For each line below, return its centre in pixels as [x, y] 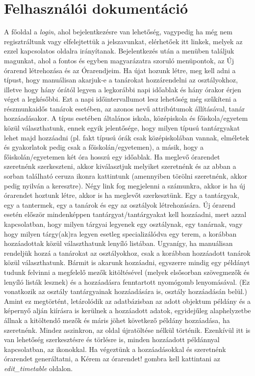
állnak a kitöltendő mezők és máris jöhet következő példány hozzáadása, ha [117, 320]
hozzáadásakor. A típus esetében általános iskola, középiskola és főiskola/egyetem [126, 118]
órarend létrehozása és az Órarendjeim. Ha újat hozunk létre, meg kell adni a [120, 70]
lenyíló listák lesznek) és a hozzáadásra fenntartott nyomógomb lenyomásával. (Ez [127, 282]
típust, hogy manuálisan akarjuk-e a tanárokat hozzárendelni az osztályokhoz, [121, 80]
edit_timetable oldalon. [38, 368]
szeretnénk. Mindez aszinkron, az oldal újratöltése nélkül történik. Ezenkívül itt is [127, 330]
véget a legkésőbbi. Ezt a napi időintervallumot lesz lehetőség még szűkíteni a [120, 99]
